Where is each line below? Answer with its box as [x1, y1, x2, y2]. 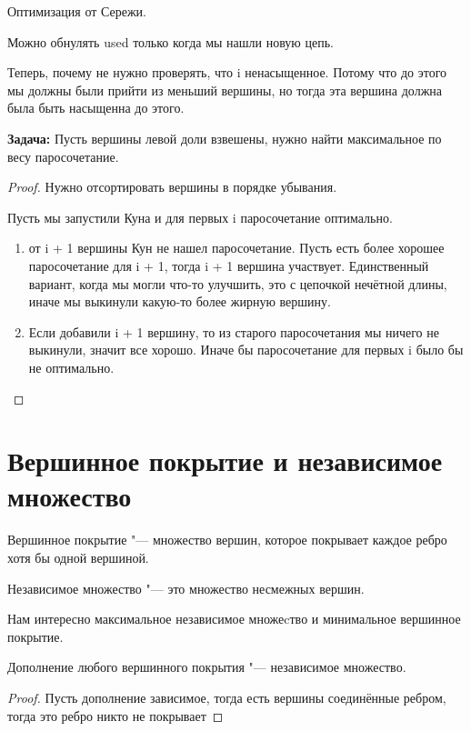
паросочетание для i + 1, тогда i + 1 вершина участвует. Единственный [28, 255, 429, 275]
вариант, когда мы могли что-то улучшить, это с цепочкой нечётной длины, [28, 274, 447, 293]
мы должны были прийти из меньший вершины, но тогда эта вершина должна [7, 80, 443, 99]
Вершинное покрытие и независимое [7, 442, 443, 479]
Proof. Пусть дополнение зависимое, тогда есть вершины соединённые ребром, [7, 687, 446, 706]
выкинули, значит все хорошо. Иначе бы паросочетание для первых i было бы [28, 340, 464, 359]
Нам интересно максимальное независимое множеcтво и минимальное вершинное [7, 609, 461, 628]
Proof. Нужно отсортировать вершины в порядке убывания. [7, 177, 337, 196]
